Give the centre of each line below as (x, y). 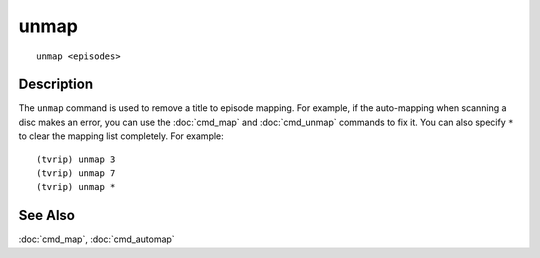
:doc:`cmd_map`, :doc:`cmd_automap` (96, 239)
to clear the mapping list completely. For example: (121, 136)
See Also (46, 215)
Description (56, 84)
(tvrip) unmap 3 (76, 159)
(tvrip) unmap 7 (76, 173)
